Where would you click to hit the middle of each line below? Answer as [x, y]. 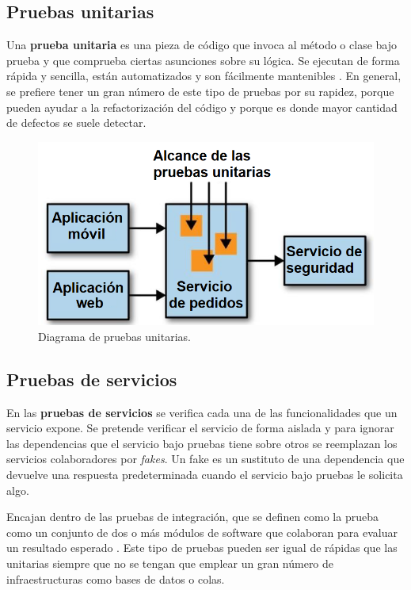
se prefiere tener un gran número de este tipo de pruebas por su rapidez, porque [200, 91]
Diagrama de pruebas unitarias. [114, 336]
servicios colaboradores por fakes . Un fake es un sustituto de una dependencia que [205, 459]
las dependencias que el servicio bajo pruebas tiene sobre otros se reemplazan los [202, 443]
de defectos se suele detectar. [76, 123]
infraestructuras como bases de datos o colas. [116, 579]
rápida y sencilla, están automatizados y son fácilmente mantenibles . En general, [204, 76]
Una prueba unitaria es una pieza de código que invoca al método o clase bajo [202, 45]
